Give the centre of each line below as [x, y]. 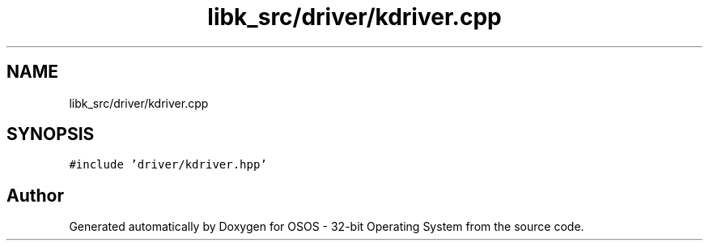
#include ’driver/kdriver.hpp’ [168, 165]
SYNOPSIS [51, 134]
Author [35, 195]
